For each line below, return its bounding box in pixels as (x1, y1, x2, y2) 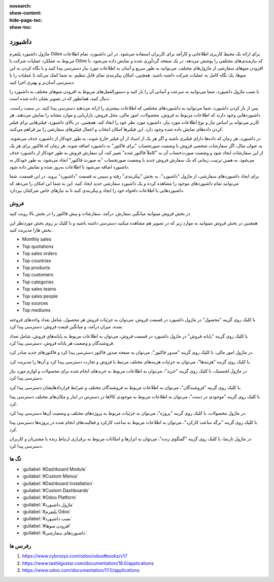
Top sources (22, 300, 48, 306)
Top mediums (22, 307, 51, 313)
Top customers (22, 272, 54, 278)
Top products (22, 264, 50, 271)
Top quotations (22, 243, 54, 249)
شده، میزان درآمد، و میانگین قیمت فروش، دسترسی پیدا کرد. (9, 323, 124, 330)
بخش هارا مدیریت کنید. (9, 227, 53, 233)
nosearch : (9, 3, 31, 9)
